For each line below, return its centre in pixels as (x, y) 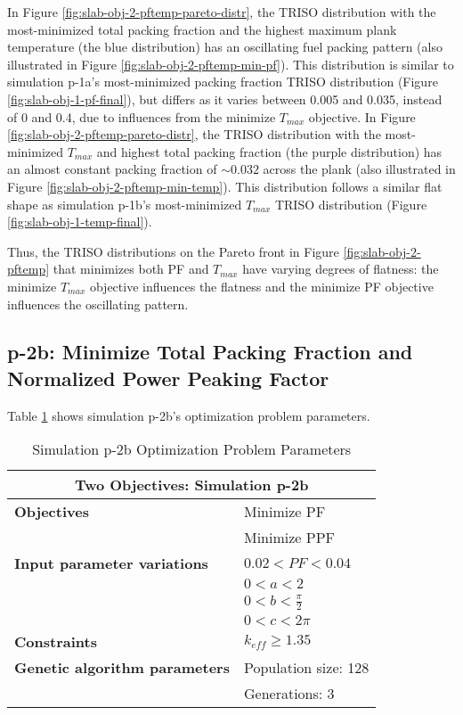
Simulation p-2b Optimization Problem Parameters (192, 449)
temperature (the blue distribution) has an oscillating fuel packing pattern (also (225, 47)
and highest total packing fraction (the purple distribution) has (269, 151)
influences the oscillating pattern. (98, 304)
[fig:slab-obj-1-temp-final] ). (80, 222)
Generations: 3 (289, 694)
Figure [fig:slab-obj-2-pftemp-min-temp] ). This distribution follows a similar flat (225, 186)
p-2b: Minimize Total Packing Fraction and (210, 352)
